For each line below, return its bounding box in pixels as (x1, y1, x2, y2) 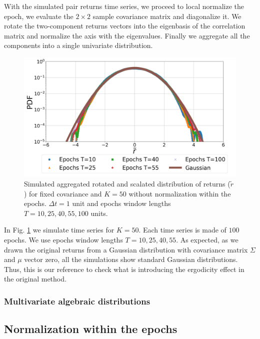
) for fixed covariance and (24, 188, 102, 198)
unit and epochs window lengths (72, 198, 171, 208)
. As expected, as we (176, 234, 238, 245)
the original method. (4, 273, 66, 284)
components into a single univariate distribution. (4, 40, 153, 50)
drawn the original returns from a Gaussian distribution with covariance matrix (4, 244, 248, 254)
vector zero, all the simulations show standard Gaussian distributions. (24, 254, 238, 264)
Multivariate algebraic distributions (4, 294, 150, 307)
